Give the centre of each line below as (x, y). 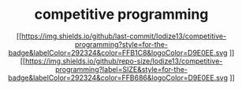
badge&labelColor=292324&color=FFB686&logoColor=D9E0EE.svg (118, 77)
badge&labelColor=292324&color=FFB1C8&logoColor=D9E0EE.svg (118, 52)
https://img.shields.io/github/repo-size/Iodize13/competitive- (124, 61)
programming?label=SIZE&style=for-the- (121, 69)
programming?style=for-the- (121, 44)
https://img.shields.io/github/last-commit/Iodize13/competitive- (124, 36)
